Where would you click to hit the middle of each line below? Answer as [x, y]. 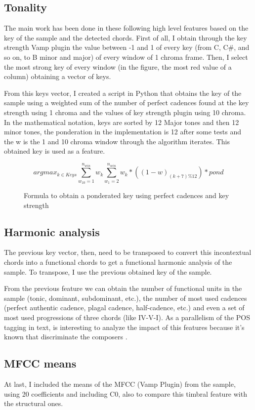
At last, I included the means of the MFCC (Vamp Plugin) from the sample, [120, 384]
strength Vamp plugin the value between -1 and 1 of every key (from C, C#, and [127, 47]
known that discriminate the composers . [66, 337]
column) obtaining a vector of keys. [58, 76]
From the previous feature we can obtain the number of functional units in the [123, 288]
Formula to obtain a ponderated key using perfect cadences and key [127, 195]
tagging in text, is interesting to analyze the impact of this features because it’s [124, 327]
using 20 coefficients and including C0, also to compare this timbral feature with [126, 393]
